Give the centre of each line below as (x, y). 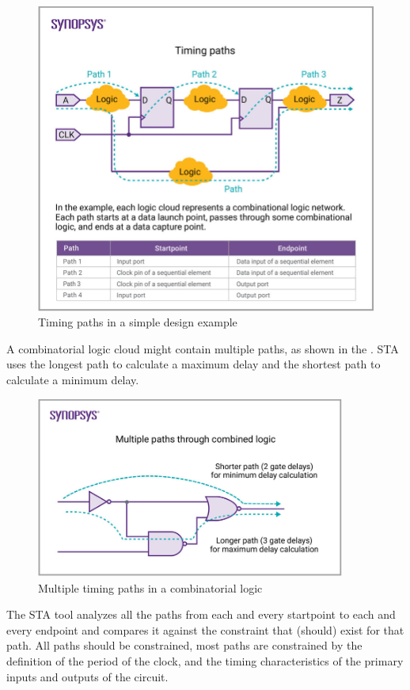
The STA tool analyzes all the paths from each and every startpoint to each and (201, 614)
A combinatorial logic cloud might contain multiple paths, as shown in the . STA (203, 348)
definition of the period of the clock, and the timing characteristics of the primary (205, 661)
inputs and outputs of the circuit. (87, 676)
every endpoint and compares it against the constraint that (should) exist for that (205, 629)
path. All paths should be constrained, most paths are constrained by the (184, 645)
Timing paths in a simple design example (138, 322)
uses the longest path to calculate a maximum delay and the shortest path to (194, 364)
